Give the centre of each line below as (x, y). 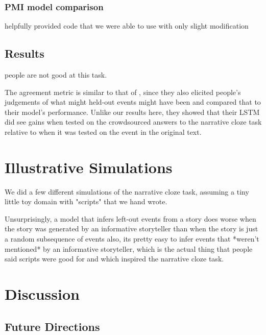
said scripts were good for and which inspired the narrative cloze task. (114, 259)
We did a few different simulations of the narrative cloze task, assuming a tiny (127, 191)
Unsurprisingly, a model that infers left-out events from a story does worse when (130, 218)
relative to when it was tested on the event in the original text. (103, 131)
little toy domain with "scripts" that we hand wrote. (86, 201)
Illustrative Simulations (89, 167)
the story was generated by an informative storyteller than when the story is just (131, 229)
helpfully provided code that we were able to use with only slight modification (127, 26)
